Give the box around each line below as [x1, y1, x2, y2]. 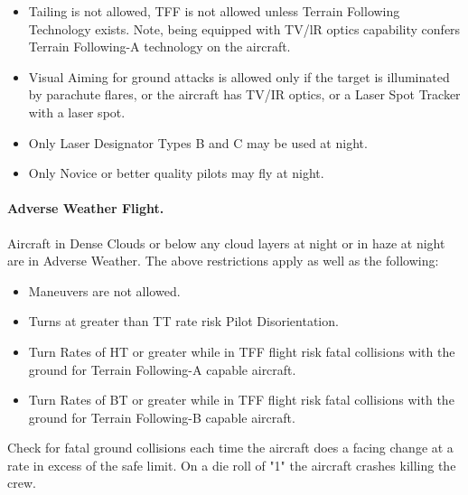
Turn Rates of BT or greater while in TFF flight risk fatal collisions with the [28, 390, 454, 409]
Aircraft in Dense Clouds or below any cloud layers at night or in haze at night [7, 233, 445, 252]
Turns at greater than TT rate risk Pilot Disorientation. [28, 312, 339, 331]
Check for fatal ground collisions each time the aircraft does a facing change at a [7, 438, 454, 457]
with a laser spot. [28, 102, 126, 121]
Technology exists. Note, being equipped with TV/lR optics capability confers [28, 19, 461, 38]
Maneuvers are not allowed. [28, 281, 181, 300]
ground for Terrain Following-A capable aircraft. [28, 360, 296, 378]
